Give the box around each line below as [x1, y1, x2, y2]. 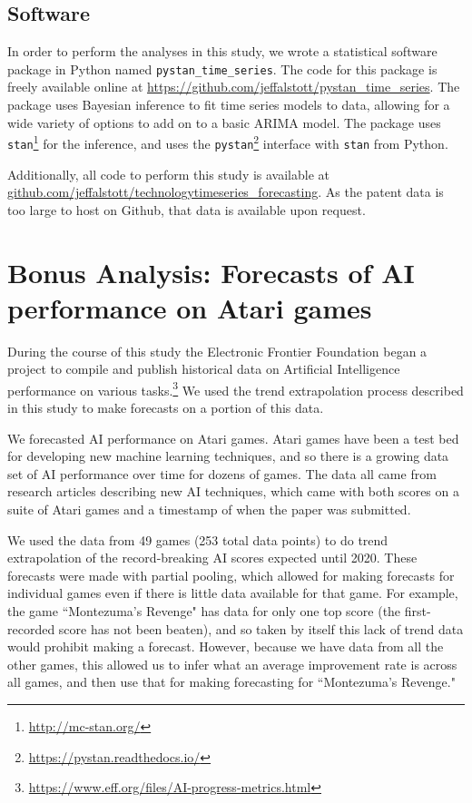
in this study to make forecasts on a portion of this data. [7, 398, 324, 417]
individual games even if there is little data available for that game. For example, [7, 583, 458, 602]
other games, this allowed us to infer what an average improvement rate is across [7, 654, 457, 673]
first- [404, 602, 431, 621]
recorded [7, 619, 55, 638]
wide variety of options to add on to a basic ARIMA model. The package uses [7, 113, 441, 132]
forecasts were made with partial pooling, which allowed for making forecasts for [7, 565, 455, 584]
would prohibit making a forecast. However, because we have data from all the [7, 637, 444, 656]
